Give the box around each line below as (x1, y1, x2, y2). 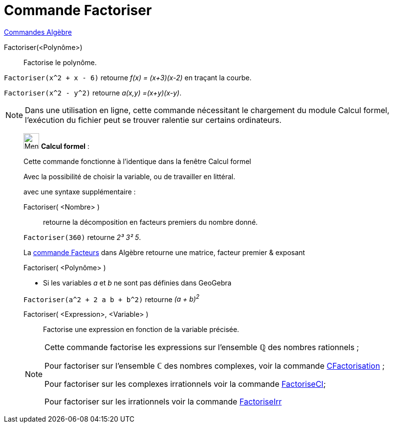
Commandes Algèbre (4, 27, 72, 36)
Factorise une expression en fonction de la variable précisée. (43, 325, 240, 334)
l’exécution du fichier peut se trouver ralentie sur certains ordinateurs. (25, 115, 282, 125)
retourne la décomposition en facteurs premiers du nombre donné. (43, 217, 258, 226)
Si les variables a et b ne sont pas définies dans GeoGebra (43, 278, 232, 287)
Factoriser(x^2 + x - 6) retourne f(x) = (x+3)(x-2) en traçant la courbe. (4, 73, 252, 82)
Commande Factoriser (4, 2, 152, 19)
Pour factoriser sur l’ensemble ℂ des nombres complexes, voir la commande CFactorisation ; (44, 361, 385, 371)
